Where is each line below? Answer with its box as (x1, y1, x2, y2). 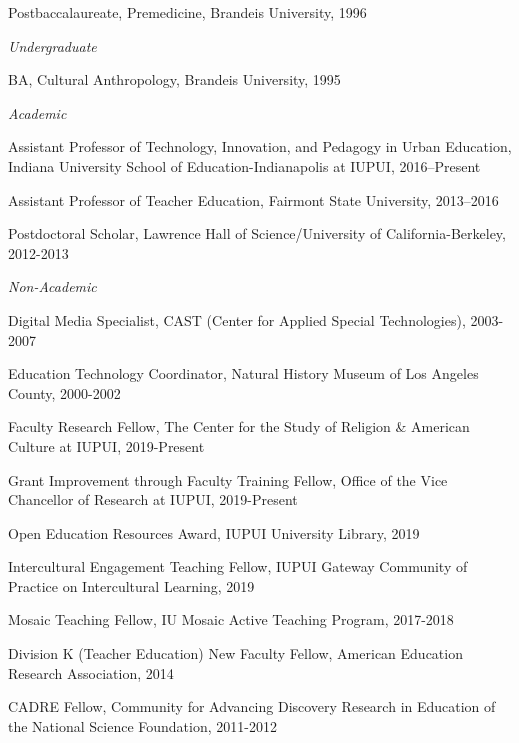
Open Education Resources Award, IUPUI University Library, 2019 (8, 522, 420, 543)
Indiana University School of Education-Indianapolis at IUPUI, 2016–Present (8, 155, 481, 176)
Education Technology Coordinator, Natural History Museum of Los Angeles (8, 363, 479, 384)
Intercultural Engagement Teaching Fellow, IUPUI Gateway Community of (8, 556, 468, 577)
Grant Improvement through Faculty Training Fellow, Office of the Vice (8, 469, 448, 490)
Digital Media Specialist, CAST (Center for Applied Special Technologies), (8, 309, 466, 330)
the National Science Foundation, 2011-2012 (8, 715, 277, 736)
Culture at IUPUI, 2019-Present (8, 435, 205, 456)
